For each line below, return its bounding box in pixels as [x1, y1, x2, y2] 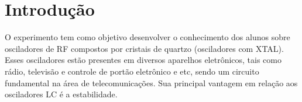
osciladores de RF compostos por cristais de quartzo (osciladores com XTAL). [5, 42, 284, 54]
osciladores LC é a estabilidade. [5, 88, 118, 100]
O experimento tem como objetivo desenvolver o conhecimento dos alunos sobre [5, 31, 290, 43]
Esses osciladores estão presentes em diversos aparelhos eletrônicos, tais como [5, 54, 282, 66]
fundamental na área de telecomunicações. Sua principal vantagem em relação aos [5, 76, 298, 89]
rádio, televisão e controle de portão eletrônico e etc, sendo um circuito [5, 65, 259, 77]
